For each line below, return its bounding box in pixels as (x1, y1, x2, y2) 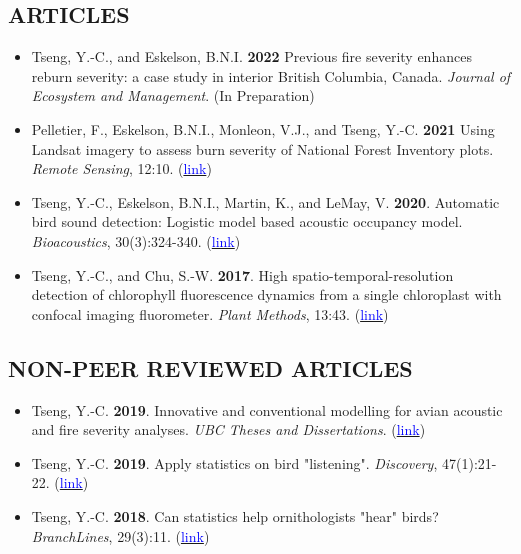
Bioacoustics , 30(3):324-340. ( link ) (31, 230, 241, 251)
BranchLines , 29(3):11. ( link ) (31, 525, 210, 546)
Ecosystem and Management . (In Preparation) (31, 85, 315, 106)
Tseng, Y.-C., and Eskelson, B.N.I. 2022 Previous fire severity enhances (31, 46, 472, 67)
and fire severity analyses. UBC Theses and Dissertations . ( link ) (31, 419, 426, 440)
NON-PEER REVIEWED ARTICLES (8, 352, 413, 383)
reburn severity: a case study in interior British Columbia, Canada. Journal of (31, 65, 511, 86)
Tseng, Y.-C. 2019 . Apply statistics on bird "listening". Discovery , (31, 452, 438, 473)
